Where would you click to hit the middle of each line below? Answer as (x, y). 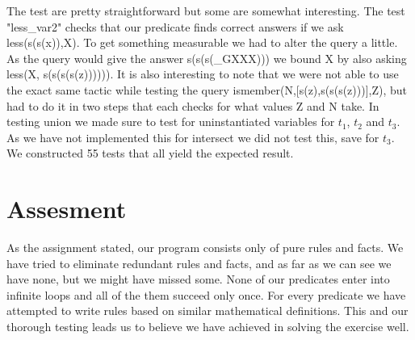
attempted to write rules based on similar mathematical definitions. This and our (207, 311)
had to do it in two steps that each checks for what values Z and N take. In (193, 105)
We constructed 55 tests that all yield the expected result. (150, 153)
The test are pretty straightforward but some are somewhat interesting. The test (206, 10)
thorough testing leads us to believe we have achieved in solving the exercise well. (208, 327)
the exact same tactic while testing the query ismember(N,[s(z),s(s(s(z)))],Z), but (207, 89)
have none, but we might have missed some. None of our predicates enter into (198, 279)
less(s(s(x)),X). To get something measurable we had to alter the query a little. (202, 42)
